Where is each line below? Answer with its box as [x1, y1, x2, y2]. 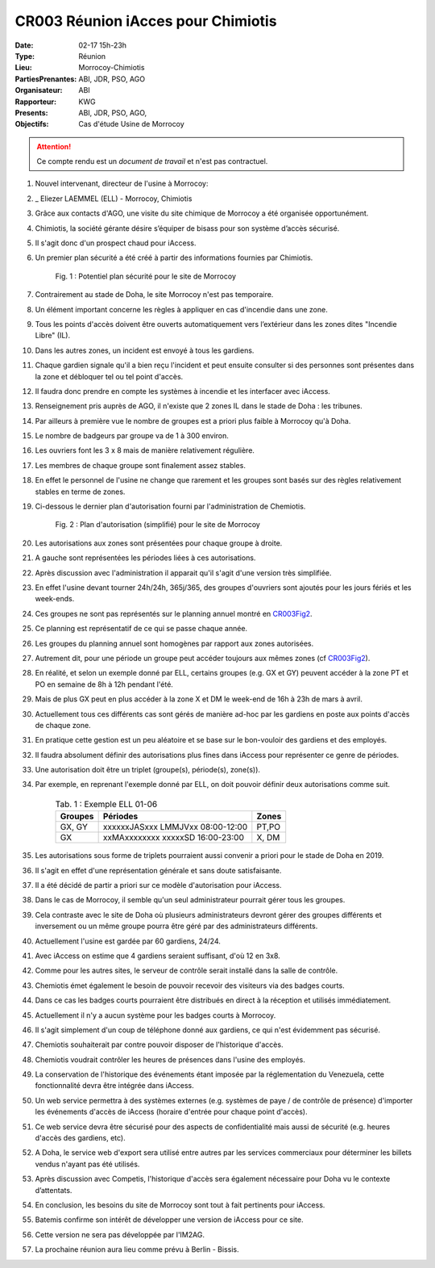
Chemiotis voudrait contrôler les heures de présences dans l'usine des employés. [35, 1054, 306, 1065]
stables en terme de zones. [35, 487, 126, 496]
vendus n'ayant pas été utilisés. [35, 1159, 140, 1169]
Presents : [14, 107, 48, 117]
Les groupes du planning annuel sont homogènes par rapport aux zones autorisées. [35, 638, 314, 648]
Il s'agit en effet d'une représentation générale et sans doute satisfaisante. [35, 865, 282, 875]
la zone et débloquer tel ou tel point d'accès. [35, 371, 184, 381]
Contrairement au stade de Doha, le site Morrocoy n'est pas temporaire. [35, 290, 274, 299]
